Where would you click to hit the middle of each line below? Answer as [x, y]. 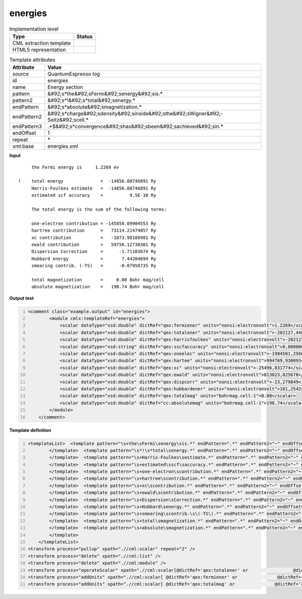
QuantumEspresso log [74, 74]
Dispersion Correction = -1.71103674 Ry [94, 252]
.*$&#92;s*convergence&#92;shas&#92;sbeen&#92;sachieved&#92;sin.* [135, 127]
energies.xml [63, 146]
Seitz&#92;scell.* [68, 120]
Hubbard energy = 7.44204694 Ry [94, 259]
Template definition [30, 430]
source [21, 74]
